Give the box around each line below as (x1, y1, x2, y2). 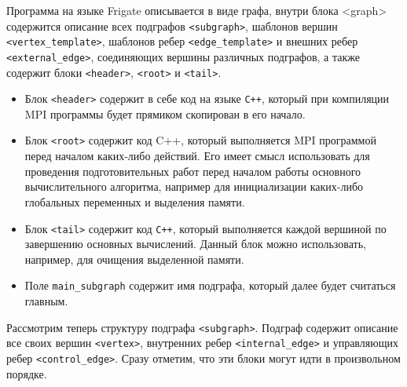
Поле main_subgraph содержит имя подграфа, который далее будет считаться (24, 277, 396, 294)
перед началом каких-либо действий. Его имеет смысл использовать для (24, 148, 370, 164)
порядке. (6, 365, 47, 382)
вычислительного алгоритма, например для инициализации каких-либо (24, 178, 364, 195)
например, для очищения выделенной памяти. (24, 250, 244, 267)
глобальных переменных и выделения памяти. (24, 193, 245, 210)
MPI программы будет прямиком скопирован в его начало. (24, 105, 306, 122)
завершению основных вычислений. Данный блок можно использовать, (24, 235, 366, 252)
